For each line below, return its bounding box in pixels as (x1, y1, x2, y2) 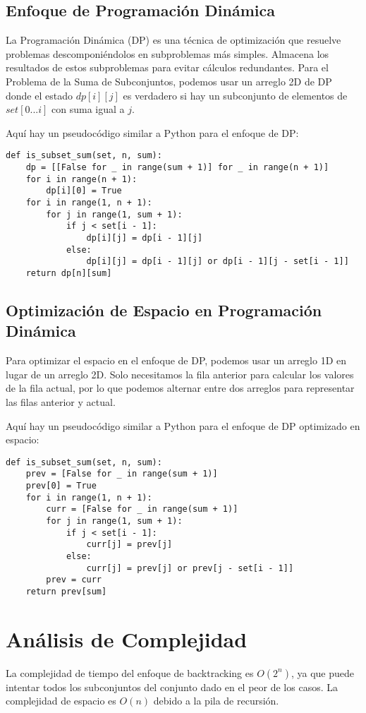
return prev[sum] (25, 586, 107, 597)
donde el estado (6, 88, 73, 102)
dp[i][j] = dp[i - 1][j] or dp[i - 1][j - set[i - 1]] (86, 256, 349, 267)
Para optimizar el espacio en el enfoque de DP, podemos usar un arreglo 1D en (6, 353, 347, 368)
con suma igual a (51, 102, 125, 116)
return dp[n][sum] (25, 268, 112, 278)
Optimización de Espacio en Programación (6, 299, 322, 320)
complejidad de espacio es (6, 693, 116, 708)
